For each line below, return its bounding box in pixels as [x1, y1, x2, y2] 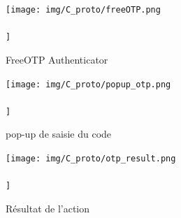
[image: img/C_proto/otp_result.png [6, 154, 176, 163]
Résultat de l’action [6, 201, 90, 215]
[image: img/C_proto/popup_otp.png [6, 79, 171, 89]
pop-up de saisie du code [6, 126, 112, 141]
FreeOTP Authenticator [6, 52, 108, 66]
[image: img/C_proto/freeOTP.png [6, 5, 161, 15]
